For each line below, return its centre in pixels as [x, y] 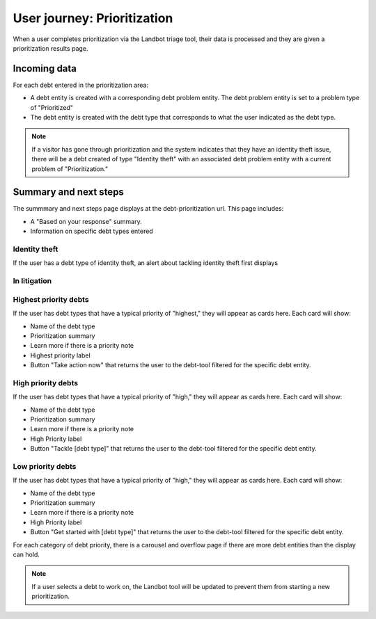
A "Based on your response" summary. [86, 221]
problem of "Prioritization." [70, 169]
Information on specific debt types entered [92, 231]
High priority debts [46, 383]
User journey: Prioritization [93, 18]
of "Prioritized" [52, 107]
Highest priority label [60, 355]
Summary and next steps [69, 192]
